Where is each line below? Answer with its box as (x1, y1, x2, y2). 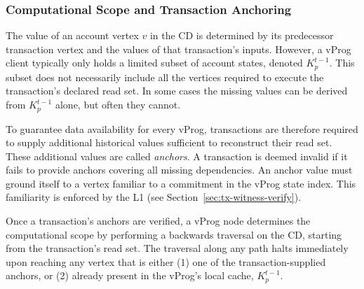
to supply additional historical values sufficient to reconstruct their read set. (6, 135, 332, 150)
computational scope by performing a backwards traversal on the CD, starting (6, 227, 342, 241)
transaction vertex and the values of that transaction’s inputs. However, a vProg (6, 41, 351, 56)
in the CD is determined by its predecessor (149, 28, 334, 43)
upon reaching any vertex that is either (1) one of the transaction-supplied (6, 254, 326, 269)
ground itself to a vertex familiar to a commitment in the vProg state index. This (6, 176, 356, 190)
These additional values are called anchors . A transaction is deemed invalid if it (6, 148, 348, 163)
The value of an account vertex (6, 28, 139, 43)
